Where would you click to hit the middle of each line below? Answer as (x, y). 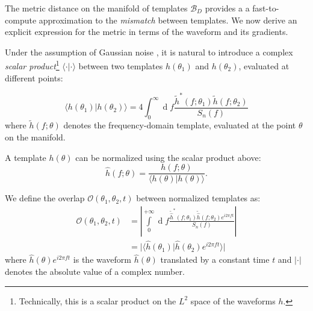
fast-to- (266, 8)
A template (26, 157)
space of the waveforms (233, 300)
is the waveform (102, 259)
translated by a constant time (215, 259)
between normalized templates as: (198, 198)
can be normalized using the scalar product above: (168, 157)
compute (21, 20)
